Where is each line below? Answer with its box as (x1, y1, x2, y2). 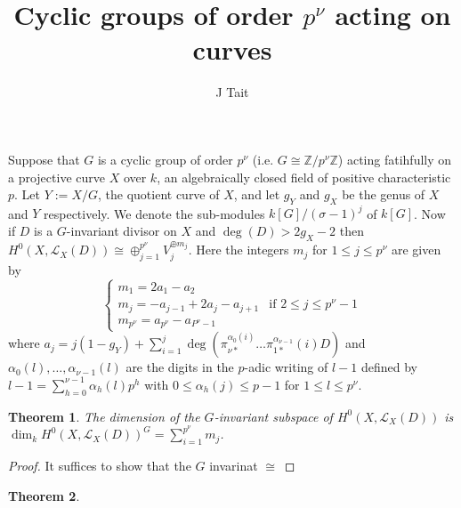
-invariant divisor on (66, 221, 177, 239)
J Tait (215, 83, 249, 101)
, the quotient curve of (97, 185, 220, 204)
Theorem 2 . (8, 486, 80, 504)
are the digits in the (125, 358, 234, 376)
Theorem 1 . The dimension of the (8, 407, 200, 425)
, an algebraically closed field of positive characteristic (157, 167, 451, 186)
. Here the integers (188, 240, 289, 259)
